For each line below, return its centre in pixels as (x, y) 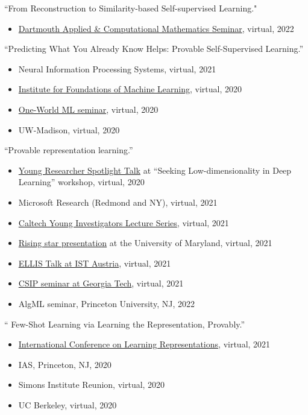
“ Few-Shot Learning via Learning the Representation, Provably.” (125, 324)
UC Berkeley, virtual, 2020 (68, 404)
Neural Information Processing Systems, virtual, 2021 (117, 68)
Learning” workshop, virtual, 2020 (81, 182)
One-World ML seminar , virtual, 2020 (88, 109)
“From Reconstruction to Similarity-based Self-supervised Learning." (131, 8)
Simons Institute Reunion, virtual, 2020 (92, 385)
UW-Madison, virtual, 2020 (69, 129)
